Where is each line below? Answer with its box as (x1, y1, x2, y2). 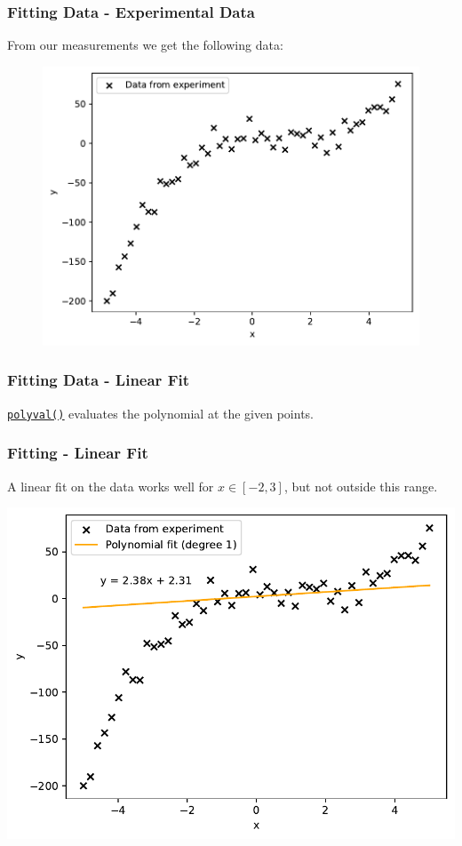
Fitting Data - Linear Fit (7, 369, 190, 391)
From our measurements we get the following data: (7, 36, 283, 54)
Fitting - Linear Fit (7, 442, 148, 464)
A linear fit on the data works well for (7, 476, 214, 495)
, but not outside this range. (283, 476, 438, 495)
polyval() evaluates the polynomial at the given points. (7, 403, 314, 422)
